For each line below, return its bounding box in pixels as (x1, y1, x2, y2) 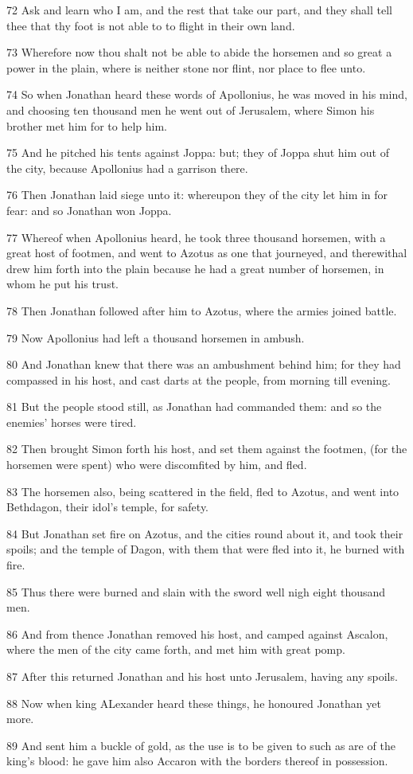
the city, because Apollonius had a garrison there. (6, 159, 248, 176)
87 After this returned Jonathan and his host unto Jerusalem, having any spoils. (6, 668, 398, 684)
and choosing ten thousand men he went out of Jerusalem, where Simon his (6, 101, 375, 118)
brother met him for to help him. (6, 117, 167, 134)
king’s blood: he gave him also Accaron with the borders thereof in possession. (6, 752, 388, 769)
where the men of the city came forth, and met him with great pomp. (6, 641, 345, 658)
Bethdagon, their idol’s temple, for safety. (6, 498, 209, 515)
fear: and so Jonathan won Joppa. (6, 201, 172, 218)
